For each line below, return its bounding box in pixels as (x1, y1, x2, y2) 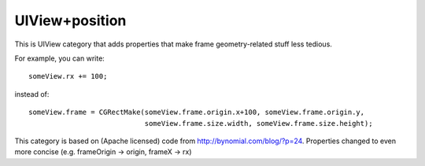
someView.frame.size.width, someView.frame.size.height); (144, 119, 373, 127)
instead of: (14, 89, 50, 98)
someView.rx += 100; (28, 72, 108, 81)
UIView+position (14, 12, 127, 29)
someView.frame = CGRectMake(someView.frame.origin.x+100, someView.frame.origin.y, (28, 108, 365, 117)
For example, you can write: (14, 53, 105, 63)
